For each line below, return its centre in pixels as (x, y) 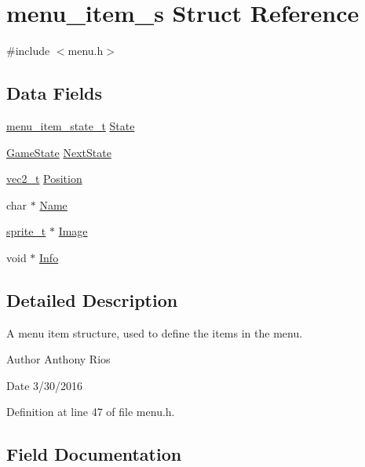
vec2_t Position (44, 179)
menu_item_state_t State (71, 125)
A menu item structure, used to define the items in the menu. (155, 332)
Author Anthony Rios (58, 359)
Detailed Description (92, 299)
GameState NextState (59, 152)
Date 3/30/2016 (45, 385)
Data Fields (55, 93)
